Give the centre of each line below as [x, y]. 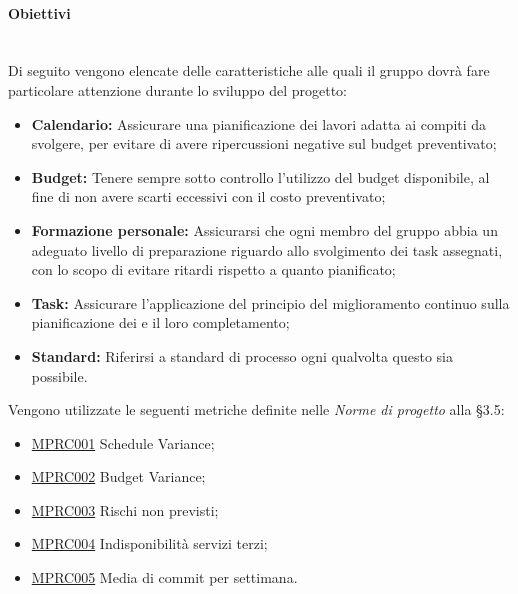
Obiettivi [39, 12]
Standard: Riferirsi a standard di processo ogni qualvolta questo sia [242, 355]
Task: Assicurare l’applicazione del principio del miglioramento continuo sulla [270, 302]
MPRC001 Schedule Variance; [123, 442]
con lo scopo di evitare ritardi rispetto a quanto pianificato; [213, 269]
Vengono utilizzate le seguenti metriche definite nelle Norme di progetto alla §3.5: [256, 409]
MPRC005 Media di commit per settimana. [164, 577]
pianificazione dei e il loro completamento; [160, 322]
